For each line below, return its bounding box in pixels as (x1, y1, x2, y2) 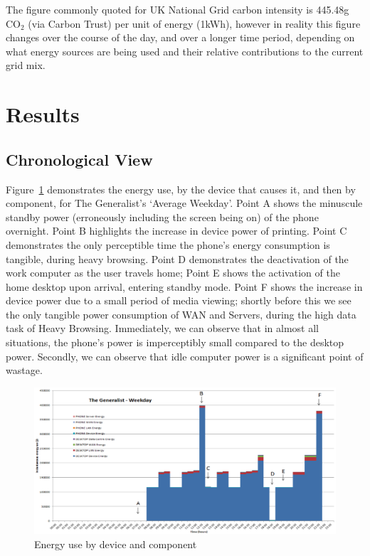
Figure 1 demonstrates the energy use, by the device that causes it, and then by (6, 181, 356, 196)
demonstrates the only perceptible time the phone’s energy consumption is (6, 237, 330, 252)
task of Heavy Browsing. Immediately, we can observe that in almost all (6, 321, 319, 336)
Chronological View (6, 148, 153, 170)
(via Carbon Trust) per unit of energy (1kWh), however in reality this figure (28, 16, 361, 31)
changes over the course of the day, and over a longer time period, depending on (6, 30, 355, 45)
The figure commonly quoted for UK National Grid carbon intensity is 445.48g (6, 2, 349, 16)
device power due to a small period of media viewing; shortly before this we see (6, 293, 351, 308)
